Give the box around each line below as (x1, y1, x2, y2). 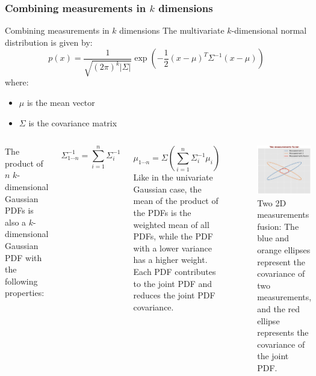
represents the (257, 326, 309, 339)
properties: (5, 286, 45, 299)
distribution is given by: (5, 35, 93, 48)
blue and (257, 232, 290, 244)
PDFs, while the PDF (133, 230, 213, 242)
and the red (257, 303, 300, 315)
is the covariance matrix (28, 116, 117, 129)
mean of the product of (133, 194, 218, 207)
